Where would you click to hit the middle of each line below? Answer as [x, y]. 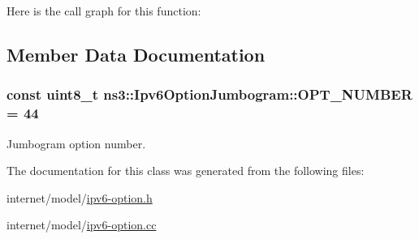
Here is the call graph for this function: [104, 11]
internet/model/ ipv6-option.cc [82, 225]
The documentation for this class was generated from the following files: [186, 171]
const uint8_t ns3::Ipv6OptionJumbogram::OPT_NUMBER [209, 94]
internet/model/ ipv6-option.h [80, 197]
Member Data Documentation [136, 54]
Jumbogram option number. [76, 143]
